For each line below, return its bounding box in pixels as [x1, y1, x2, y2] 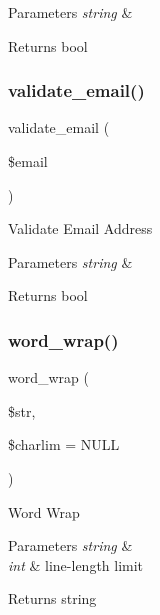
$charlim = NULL [8, 434, 120, 455]
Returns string [8, 588, 97, 609]
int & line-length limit [8, 554, 144, 575]
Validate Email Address [8, 218, 153, 239]
